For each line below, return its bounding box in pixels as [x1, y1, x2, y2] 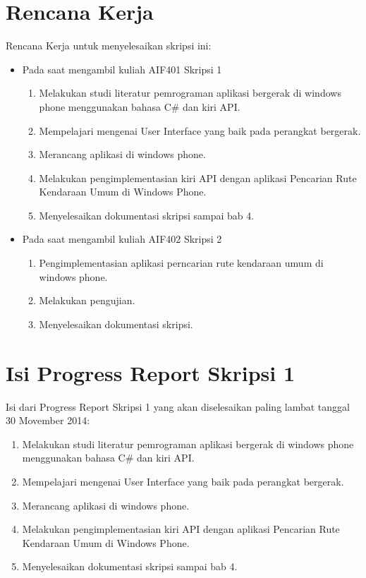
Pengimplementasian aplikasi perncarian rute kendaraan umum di [39, 255, 324, 270]
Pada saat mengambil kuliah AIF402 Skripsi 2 [22, 231, 222, 246]
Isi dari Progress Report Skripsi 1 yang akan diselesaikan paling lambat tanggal [6, 399, 350, 414]
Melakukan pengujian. [39, 293, 135, 308]
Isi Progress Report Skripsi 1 [6, 358, 295, 387]
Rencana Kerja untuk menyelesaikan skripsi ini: [6, 38, 212, 53]
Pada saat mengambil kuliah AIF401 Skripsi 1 [22, 61, 222, 76]
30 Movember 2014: [6, 413, 90, 428]
